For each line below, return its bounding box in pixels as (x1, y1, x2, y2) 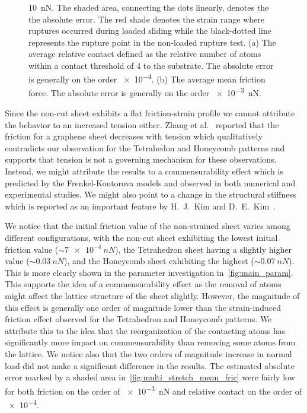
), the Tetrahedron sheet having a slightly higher (115, 243, 292, 255)
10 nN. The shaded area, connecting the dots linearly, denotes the (28, 1, 269, 13)
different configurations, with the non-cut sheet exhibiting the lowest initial (5, 231, 278, 243)
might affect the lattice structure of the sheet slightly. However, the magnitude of (5, 289, 300, 301)
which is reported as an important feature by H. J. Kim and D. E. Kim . (5, 199, 276, 212)
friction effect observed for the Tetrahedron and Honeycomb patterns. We (5, 313, 272, 325)
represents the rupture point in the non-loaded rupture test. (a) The (28, 36, 276, 48)
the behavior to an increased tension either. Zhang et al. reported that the (5, 118, 279, 131)
